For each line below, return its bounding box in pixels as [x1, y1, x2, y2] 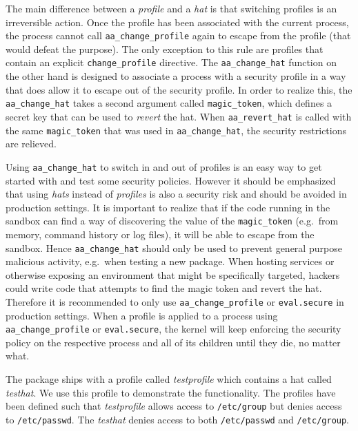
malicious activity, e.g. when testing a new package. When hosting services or [6, 254, 335, 269]
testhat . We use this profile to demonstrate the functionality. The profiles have [6, 385, 336, 399]
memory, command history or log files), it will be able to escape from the [6, 227, 315, 241]
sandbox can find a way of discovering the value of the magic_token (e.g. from [6, 213, 339, 228]
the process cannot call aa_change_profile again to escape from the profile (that [6, 28, 351, 43]
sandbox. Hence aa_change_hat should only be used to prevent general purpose [6, 240, 342, 255]
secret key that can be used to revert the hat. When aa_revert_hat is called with [6, 109, 352, 123]
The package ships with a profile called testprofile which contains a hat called [6, 372, 332, 386]
